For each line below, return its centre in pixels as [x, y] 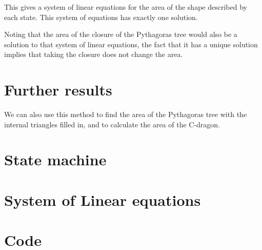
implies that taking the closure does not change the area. [94, 54]
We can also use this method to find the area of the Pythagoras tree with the [126, 114]
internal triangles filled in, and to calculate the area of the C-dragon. [112, 124]
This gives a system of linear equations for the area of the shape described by [126, 7]
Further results [58, 90]
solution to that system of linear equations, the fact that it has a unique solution [131, 44]
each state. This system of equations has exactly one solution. [101, 17]
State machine [55, 159]
